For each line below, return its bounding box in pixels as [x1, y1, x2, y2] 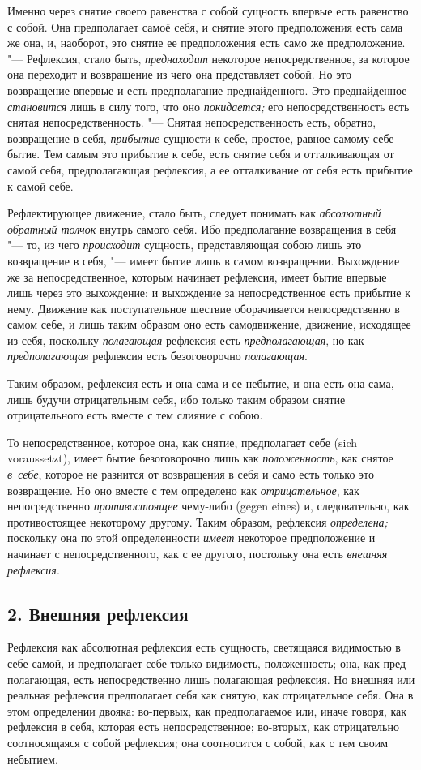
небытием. [7, 750, 58, 767]
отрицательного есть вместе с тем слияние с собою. [7, 407, 263, 424]
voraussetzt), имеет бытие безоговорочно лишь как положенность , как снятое [7, 450, 393, 467]
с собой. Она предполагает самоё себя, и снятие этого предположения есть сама [7, 18, 403, 35]
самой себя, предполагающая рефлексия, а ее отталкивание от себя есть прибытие [7, 161, 413, 178]
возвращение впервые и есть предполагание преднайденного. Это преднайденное [7, 81, 407, 98]
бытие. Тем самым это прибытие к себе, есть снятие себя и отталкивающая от [7, 145, 394, 162]
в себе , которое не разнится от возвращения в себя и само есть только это [7, 466, 375, 483]
